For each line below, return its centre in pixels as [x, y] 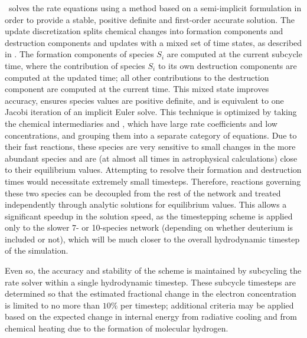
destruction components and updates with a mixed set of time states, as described [153, 42]
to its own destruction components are [227, 65]
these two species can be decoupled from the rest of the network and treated [143, 193]
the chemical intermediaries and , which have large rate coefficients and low [141, 123]
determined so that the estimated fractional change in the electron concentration [151, 293]
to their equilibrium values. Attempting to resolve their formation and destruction [153, 170]
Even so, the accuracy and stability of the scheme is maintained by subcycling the [153, 270]
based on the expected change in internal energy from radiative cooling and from [151, 316]
